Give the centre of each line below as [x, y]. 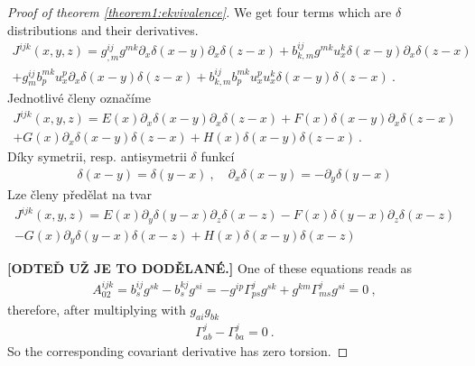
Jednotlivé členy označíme [79, 98]
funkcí [218, 156]
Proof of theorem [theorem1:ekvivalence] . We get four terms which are [200, 12]
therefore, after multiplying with [97, 310]
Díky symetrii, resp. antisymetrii [97, 156]
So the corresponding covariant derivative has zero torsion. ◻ [178, 351]
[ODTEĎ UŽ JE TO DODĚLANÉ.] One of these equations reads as [210, 268]
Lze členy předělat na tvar [80, 194]
